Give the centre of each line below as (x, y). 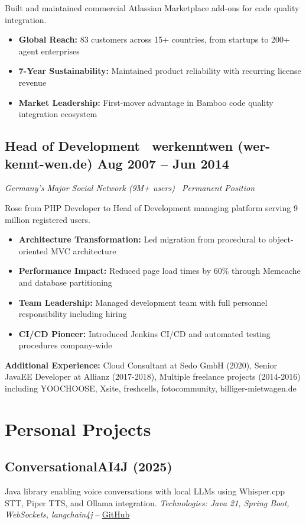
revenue (32, 82)
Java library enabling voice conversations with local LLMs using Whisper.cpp (145, 491)
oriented (33, 250)
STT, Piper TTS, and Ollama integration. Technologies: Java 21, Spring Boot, (147, 502)
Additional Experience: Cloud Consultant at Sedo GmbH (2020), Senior (141, 365)
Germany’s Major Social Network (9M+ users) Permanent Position (130, 188)
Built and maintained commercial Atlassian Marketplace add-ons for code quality (152, 8)
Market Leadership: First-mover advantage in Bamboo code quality (146, 102)
